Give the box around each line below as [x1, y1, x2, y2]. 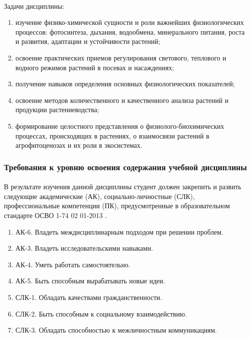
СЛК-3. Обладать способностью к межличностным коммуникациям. [15, 325, 217, 335]
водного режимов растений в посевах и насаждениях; [15, 62, 174, 72]
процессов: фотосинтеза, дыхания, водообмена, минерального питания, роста [15, 26, 245, 37]
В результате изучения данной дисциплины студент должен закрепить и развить [4, 181, 241, 192]
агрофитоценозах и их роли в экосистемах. [15, 140, 142, 150]
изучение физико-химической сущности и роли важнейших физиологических [15, 17, 244, 27]
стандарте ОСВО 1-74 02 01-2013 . [4, 210, 107, 220]
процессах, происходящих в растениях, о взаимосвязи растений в [15, 130, 210, 140]
